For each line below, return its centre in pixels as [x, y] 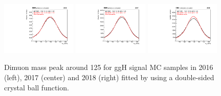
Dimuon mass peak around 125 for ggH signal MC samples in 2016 [109, 67]
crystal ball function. [37, 87]
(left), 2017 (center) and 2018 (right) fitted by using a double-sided [109, 77]
